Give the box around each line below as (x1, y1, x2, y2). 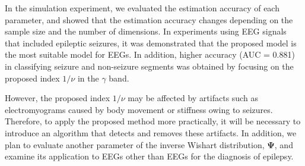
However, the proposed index (5, 92, 110, 104)
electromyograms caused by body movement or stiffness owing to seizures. (5, 103, 273, 115)
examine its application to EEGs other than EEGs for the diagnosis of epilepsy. (5, 150, 294, 162)
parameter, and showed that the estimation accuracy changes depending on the (5, 13, 293, 26)
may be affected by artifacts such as (128, 92, 258, 104)
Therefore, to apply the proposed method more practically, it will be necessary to (5, 115, 301, 127)
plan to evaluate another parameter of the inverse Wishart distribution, (5, 138, 265, 151)
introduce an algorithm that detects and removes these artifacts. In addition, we (5, 126, 297, 139)
